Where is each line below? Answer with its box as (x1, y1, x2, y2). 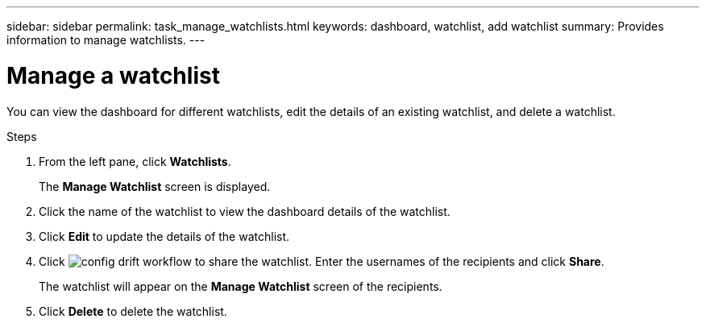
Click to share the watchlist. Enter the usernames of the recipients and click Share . (39, 254, 604, 268)
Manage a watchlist (6, 61, 220, 89)
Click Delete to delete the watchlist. (39, 304, 227, 318)
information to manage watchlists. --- (6, 33, 206, 47)
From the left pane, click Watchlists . (39, 154, 231, 168)
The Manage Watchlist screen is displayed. (39, 179, 271, 193)
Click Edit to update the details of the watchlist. (39, 229, 290, 243)
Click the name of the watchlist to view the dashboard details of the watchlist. (39, 204, 451, 218)
